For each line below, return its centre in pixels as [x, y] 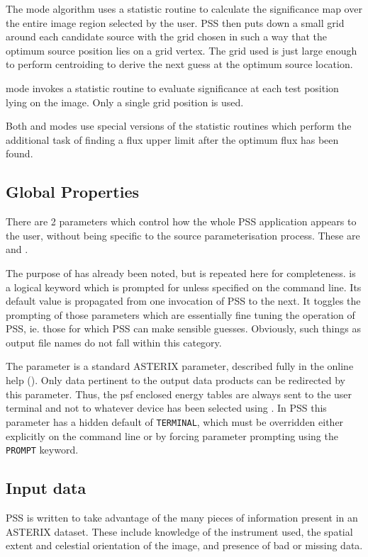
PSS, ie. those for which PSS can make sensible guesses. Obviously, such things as [183, 328]
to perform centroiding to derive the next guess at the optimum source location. [179, 64]
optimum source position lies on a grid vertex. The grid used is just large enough [182, 50]
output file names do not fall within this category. [114, 342]
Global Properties [72, 192]
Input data [46, 488]
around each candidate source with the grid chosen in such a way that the [166, 36]
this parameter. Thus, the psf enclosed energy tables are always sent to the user [179, 394]
